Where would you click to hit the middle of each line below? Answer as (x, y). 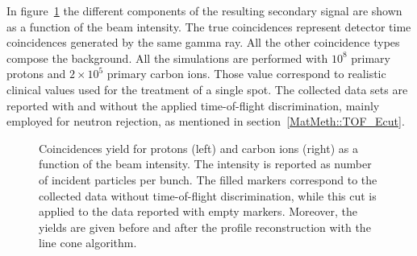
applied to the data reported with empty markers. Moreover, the (198, 211)
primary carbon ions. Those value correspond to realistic (246, 74)
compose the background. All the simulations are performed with (167, 58)
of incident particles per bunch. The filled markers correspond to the (208, 179)
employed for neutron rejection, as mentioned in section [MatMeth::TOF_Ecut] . (206, 121)
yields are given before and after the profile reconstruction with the (205, 227)
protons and (36, 74)
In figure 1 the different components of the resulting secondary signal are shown (204, 10)
